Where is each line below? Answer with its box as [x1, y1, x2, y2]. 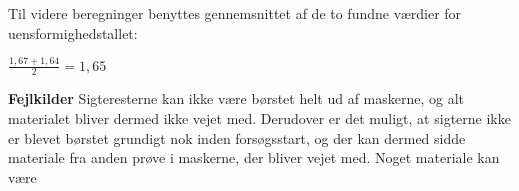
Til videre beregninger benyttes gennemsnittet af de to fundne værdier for [8, 3, 462, 23]
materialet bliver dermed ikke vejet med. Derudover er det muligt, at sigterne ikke [8, 107, 511, 128]
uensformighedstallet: [8, 22, 138, 43]
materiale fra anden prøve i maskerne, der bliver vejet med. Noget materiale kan [8, 147, 500, 168]
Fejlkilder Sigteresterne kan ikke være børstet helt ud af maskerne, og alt [8, 88, 465, 109]
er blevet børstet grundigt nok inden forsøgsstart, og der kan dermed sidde [8, 127, 466, 148]
